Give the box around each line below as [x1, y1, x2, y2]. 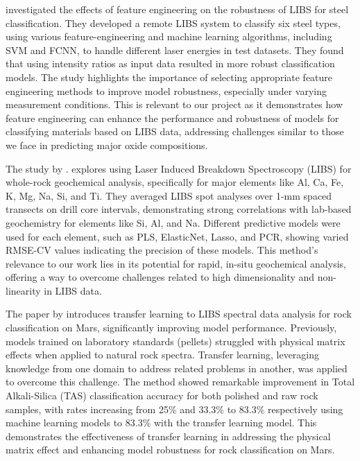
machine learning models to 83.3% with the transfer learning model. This [6, 415, 317, 430]
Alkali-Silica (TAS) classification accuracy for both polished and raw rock [6, 388, 318, 403]
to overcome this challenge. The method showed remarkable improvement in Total [6, 374, 355, 389]
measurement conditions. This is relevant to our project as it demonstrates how [6, 97, 343, 112]
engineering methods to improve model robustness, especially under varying [6, 83, 327, 98]
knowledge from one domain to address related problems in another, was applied [6, 360, 348, 375]
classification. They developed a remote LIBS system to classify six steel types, [6, 15, 341, 30]
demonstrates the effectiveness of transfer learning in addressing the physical [6, 428, 331, 443]
